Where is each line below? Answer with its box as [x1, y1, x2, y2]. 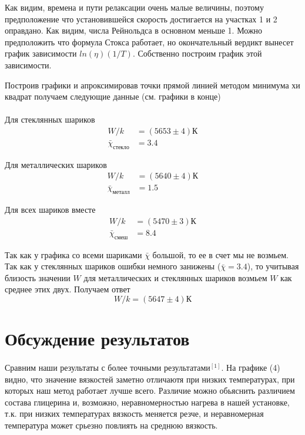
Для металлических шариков [5, 158, 107, 170]
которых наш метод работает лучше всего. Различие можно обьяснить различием [5, 384, 295, 397]
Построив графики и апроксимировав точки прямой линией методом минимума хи [5, 78, 300, 91]
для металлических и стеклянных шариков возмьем [83, 271, 267, 284]
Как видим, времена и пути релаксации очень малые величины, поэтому [5, 1, 264, 13]
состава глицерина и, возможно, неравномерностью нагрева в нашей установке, [5, 396, 290, 408]
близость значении [5, 271, 71, 284]
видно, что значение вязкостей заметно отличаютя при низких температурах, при [5, 373, 295, 385]
